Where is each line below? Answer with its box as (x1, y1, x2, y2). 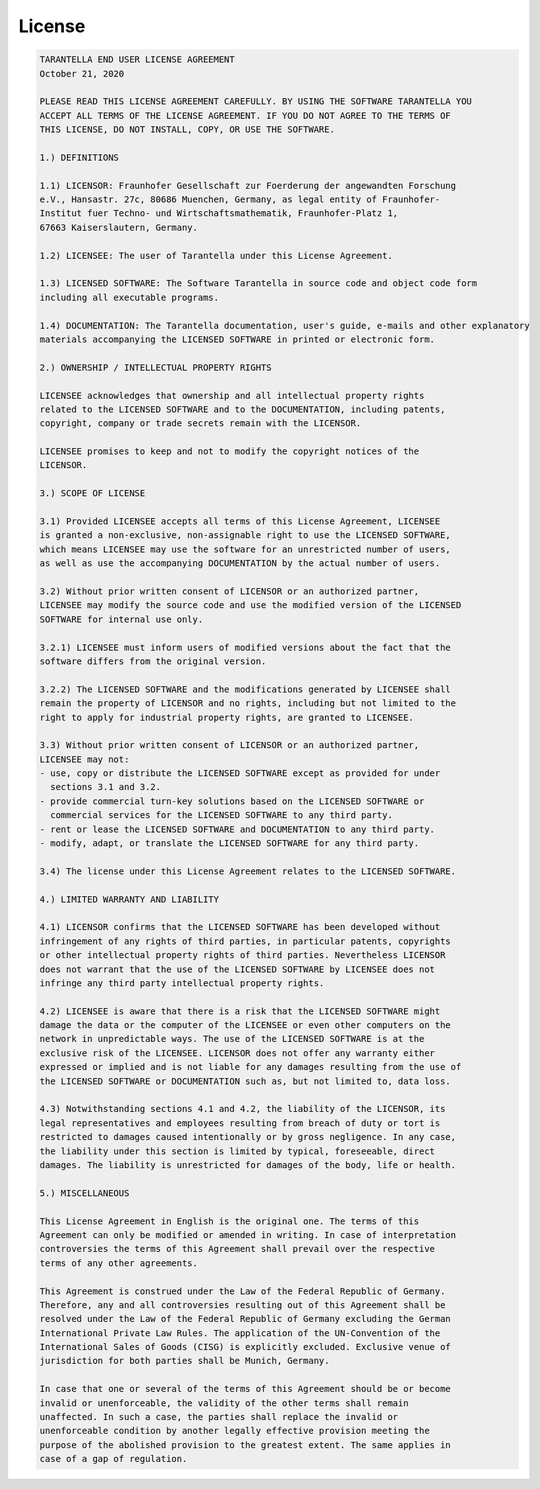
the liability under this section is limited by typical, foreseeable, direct (39, 1145, 435, 1157)
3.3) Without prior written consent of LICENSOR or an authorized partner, (39, 740, 420, 751)
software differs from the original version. (39, 655, 267, 667)
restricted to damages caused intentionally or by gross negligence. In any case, (39, 1131, 457, 1143)
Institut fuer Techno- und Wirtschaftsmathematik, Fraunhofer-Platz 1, (39, 208, 399, 219)
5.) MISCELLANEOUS (39, 1187, 130, 1199)
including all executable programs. (39, 291, 220, 303)
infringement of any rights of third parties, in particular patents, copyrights (39, 935, 452, 947)
